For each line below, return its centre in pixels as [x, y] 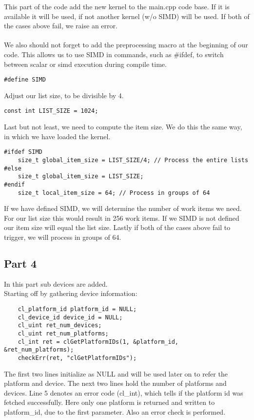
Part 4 [20, 263]
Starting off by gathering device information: [71, 293]
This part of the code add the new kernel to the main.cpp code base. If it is [117, 6]
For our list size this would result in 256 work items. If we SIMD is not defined [122, 218]
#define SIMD [25, 80]
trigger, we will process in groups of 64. [63, 237]
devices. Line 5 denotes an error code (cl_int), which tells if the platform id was [124, 392]
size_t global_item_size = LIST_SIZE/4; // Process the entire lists [133, 160]
